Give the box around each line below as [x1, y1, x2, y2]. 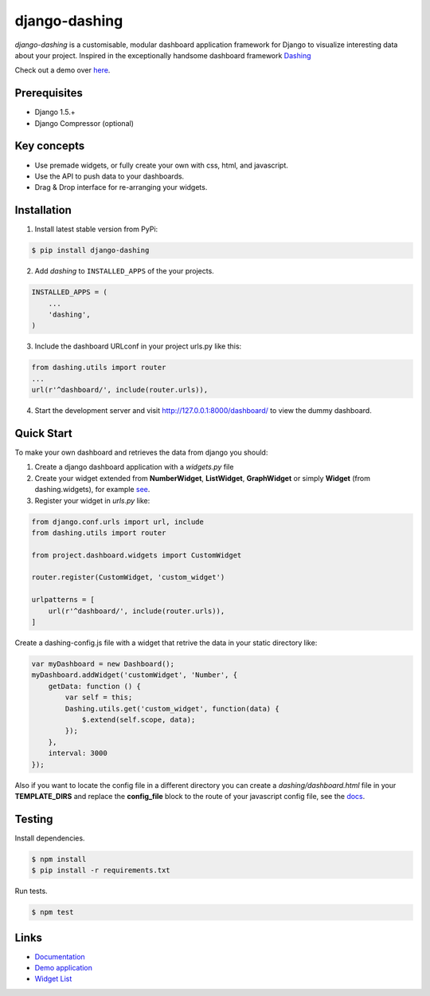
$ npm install [31, 854, 87, 864]
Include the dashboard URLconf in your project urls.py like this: [34, 341, 242, 351]
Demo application [34, 963, 93, 973]
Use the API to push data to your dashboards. [34, 171, 185, 181]
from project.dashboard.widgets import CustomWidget [31, 550, 242, 560]
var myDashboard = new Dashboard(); [31, 659, 175, 669]
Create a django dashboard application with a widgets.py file [34, 463, 234, 472]
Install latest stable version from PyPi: [34, 224, 158, 234]
